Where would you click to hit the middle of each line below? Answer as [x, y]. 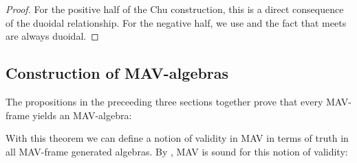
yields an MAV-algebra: [82, 115]
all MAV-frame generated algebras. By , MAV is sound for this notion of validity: [177, 151]
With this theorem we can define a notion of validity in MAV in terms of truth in [177, 138]
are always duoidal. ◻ [52, 36]
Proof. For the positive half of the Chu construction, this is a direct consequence [175, 9]
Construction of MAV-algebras [117, 73]
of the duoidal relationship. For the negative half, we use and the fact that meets [176, 22]
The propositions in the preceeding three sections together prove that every [164, 101]
